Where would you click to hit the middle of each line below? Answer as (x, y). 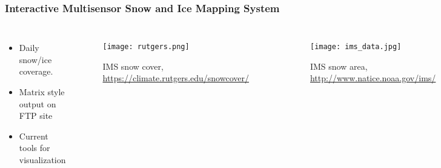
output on (38, 103)
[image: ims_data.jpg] (356, 47)
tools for (35, 148)
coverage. (36, 71)
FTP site (36, 116)
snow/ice (35, 59)
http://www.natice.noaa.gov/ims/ (373, 78)
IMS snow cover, (133, 66)
